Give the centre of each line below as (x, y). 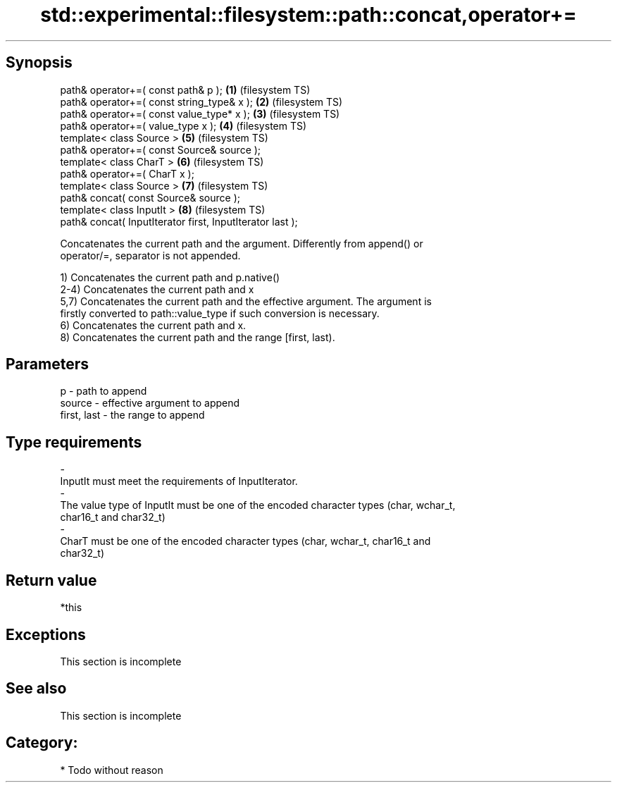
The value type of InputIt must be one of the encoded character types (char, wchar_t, (258, 505)
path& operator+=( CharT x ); (127, 173)
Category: (42, 743)
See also (36, 689)
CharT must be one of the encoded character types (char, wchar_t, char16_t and (245, 541)
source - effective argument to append (150, 403)
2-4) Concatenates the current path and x (157, 289)
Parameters (47, 364)
